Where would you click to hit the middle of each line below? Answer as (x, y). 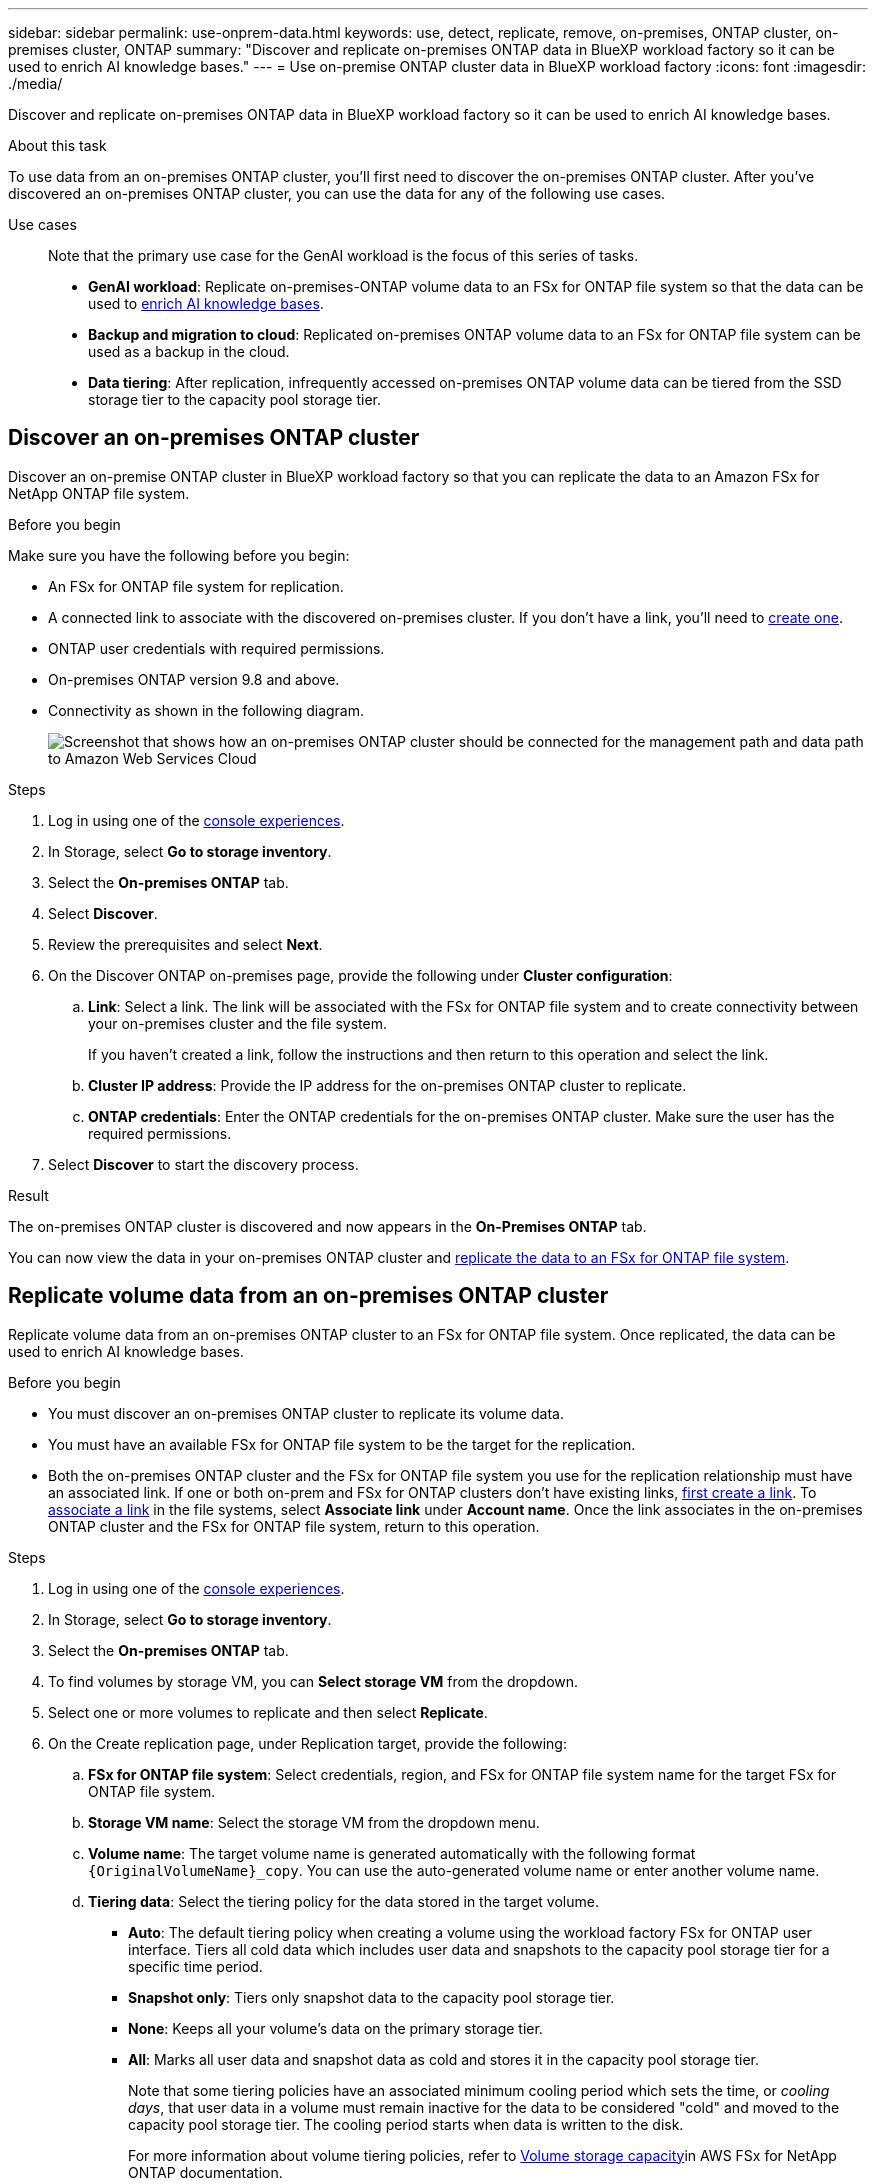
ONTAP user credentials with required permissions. (216, 648)
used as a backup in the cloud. (189, 351)
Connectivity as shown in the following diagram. (206, 710)
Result (28, 1195)
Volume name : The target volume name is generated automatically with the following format (392, 1853)
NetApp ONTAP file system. (99, 493)
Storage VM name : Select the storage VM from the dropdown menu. (314, 1822)
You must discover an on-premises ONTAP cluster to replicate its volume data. (306, 1413)
